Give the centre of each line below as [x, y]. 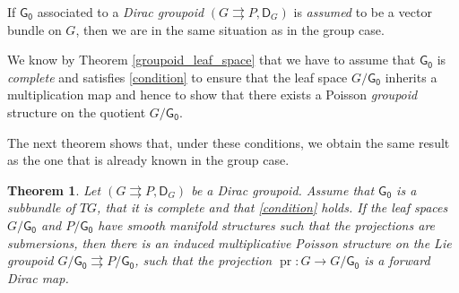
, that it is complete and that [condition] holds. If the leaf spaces [273, 207]
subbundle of [41, 207]
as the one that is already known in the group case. [148, 160]
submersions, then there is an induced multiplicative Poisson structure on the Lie [229, 242]
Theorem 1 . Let [54, 190]
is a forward [397, 260]
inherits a [411, 77]
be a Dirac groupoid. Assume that [283, 190]
